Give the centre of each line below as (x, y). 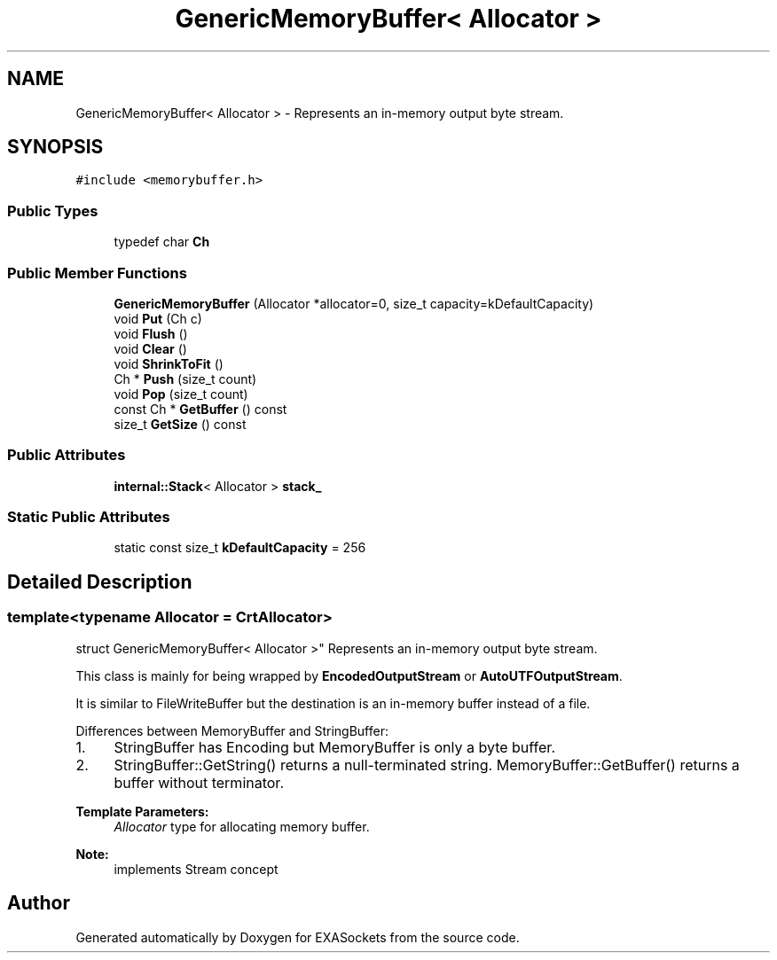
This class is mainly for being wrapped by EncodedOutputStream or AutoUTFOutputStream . (349, 675)
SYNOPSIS (55, 147)
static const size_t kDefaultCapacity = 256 (240, 548)
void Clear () (150, 348)
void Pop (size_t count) (181, 394)
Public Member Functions (97, 273)
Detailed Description (100, 581)
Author (39, 903)
